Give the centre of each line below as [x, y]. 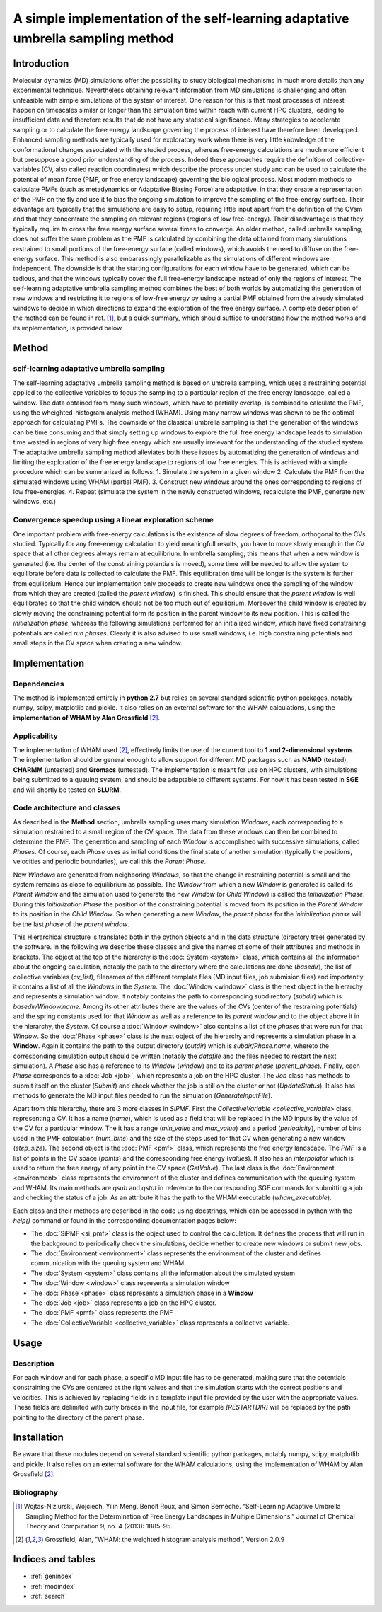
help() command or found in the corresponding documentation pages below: [125, 1220]
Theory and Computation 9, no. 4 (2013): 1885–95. [99, 1526]
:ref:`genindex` [52, 1576]
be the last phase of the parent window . [71, 924]
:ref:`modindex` [53, 1586]
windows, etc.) [35, 502]
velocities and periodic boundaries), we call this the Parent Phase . [110, 862]
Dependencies [39, 684]
